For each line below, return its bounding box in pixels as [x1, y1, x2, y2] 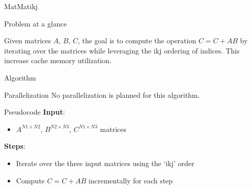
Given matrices [4, 35, 51, 46]
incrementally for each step [89, 175, 173, 185]
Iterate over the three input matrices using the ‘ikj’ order [16, 157, 194, 168]
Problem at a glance [4, 18, 67, 29]
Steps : [4, 141, 25, 151]
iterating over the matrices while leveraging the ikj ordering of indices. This [4, 45, 240, 56]
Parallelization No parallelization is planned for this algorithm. [4, 89, 200, 100]
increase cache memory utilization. [4, 55, 111, 66]
